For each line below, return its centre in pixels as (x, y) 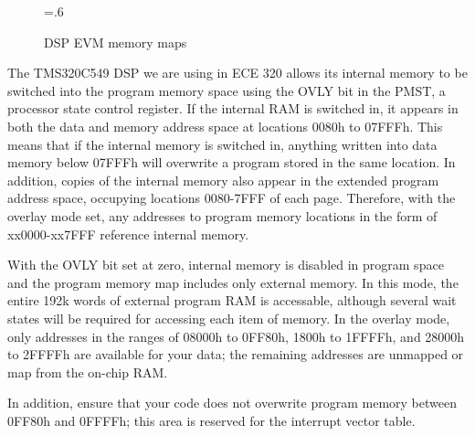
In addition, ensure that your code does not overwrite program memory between (232, 403)
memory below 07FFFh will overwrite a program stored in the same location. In (232, 162)
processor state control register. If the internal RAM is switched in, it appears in (233, 108)
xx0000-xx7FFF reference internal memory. (128, 234)
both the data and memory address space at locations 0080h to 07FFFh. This (225, 126)
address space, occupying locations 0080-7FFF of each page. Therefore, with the (232, 198)
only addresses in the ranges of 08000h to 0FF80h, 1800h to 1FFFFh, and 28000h (236, 336)
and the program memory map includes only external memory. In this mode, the (233, 282)
